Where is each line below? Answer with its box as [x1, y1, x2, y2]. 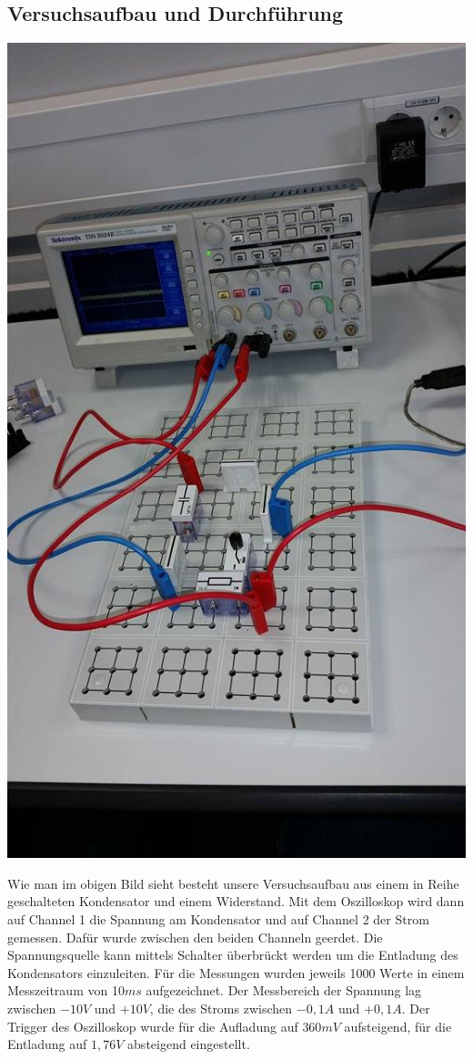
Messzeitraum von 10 [7, 981, 125, 1000]
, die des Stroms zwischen [149, 998, 293, 1017]
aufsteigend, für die [344, 1016, 452, 1035]
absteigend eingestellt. [127, 1034, 250, 1054]
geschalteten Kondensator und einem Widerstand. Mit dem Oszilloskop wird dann [7, 892, 465, 911]
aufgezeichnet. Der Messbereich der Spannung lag [146, 981, 422, 1000]
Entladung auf [7, 1034, 87, 1054]
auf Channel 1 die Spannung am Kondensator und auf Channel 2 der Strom [7, 909, 429, 928]
